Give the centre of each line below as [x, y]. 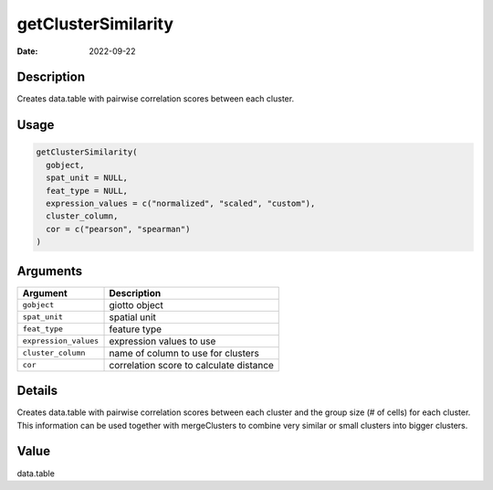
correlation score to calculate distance [191, 365]
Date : [27, 51]
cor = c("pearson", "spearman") [118, 229]
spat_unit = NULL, [87, 178]
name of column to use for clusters [184, 353]
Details [37, 391]
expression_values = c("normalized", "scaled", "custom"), [181, 204]
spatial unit [133, 317]
